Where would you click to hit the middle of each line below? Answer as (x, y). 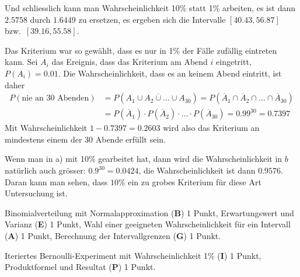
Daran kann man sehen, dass (56, 181)
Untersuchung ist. (36, 193)
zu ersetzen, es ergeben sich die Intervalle (152, 19)
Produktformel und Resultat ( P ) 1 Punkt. (80, 267)
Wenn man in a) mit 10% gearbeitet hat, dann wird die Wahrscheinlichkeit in (144, 159)
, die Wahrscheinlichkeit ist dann (197, 170)
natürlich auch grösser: (45, 170)
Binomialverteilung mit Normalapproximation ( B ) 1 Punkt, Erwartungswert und (149, 212)
